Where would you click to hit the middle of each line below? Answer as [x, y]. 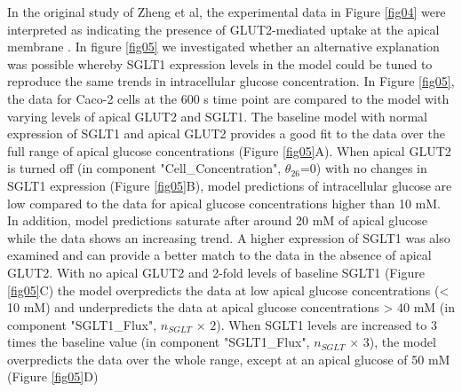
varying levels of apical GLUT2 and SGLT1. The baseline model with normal [217, 116]
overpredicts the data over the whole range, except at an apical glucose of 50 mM [229, 359]
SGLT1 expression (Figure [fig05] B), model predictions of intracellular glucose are [230, 185]
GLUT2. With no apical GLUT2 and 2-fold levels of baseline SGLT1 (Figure [216, 272]
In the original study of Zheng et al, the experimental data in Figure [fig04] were [227, 12]
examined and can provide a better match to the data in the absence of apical [219, 255]
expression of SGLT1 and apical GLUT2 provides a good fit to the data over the [226, 133]
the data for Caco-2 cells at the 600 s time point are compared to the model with [228, 98]
